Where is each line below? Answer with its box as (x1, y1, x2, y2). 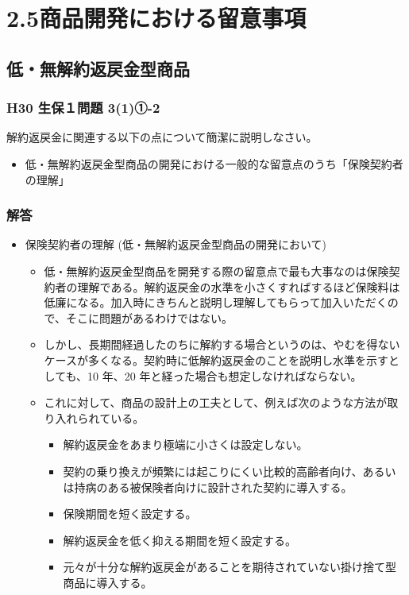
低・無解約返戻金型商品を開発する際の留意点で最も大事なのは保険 (44, 262, 389, 279)
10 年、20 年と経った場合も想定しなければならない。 (87, 367, 362, 384)
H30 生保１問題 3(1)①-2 (6, 98, 160, 118)
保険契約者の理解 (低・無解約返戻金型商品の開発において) (25, 236, 326, 253)
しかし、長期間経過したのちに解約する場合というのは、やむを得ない (44, 336, 400, 353)
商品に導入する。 (63, 574, 152, 590)
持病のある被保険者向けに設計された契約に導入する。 (74, 478, 353, 495)
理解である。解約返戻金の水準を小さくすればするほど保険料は (77, 278, 400, 295)
